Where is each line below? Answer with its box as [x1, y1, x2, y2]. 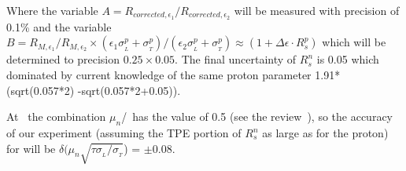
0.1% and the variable [6, 18, 112, 35]
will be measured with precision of [234, 2, 400, 18]
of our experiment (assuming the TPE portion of [6, 125, 242, 141]
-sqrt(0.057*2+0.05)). [77, 82, 181, 98]
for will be [6, 140, 56, 156]
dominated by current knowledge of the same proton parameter [6, 67, 312, 83]
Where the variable [6, 2, 98, 18]
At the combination [6, 108, 106, 125]
